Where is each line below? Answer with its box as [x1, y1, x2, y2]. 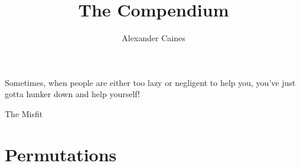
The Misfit [5, 107, 43, 119]
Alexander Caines [122, 32, 185, 44]
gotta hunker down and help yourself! [5, 88, 140, 100]
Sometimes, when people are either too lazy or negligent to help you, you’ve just [5, 76, 296, 88]
